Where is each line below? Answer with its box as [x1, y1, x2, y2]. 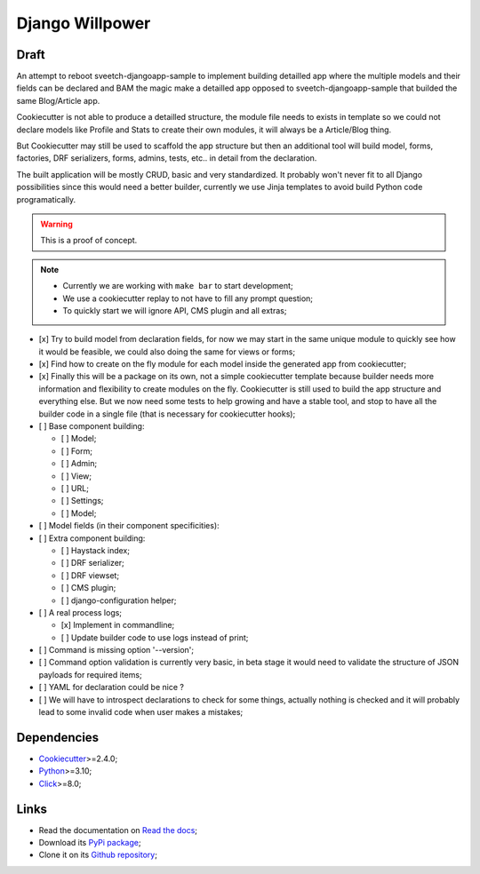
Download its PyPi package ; [38, 838, 141, 848]
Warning [40, 218, 73, 229]
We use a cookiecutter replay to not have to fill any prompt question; [62, 293, 314, 304]
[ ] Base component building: [38, 421, 145, 432]
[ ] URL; [60, 483, 89, 493]
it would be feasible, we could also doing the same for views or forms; [38, 346, 296, 357]
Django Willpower [16, 13, 151, 33]
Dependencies [16, 729, 100, 745]
